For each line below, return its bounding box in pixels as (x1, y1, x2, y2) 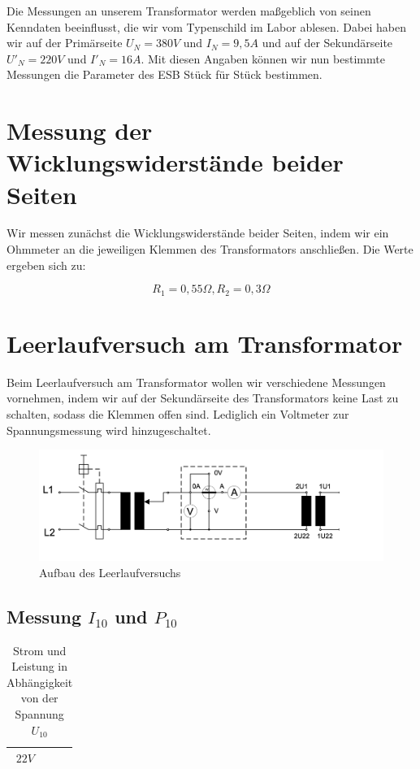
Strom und (12, 641, 67, 658)
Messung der (6, 114, 153, 147)
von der (20, 689, 58, 706)
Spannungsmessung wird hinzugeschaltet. (6, 421, 211, 438)
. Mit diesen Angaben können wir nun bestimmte (141, 50, 385, 67)
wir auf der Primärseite (6, 34, 123, 51)
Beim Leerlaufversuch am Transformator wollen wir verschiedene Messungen (6, 373, 386, 390)
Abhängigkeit (6, 673, 73, 690)
